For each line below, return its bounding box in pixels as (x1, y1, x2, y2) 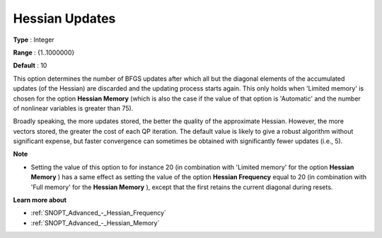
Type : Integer (13, 35, 54, 44)
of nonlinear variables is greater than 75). (13, 103, 134, 113)
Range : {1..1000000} (13, 48, 75, 57)
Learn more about (13, 195, 67, 205)
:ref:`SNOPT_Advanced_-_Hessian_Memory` (30, 218, 160, 227)
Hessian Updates (13, 11, 116, 26)
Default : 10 (13, 61, 47, 70)
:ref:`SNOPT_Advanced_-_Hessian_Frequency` (30, 209, 166, 217)
